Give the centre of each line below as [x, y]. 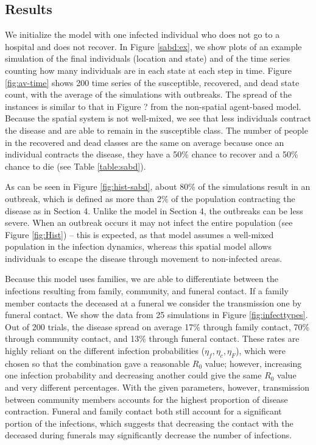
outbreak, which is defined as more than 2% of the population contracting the [150, 198]
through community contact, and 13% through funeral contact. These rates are [152, 338]
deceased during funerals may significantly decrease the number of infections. [149, 435]
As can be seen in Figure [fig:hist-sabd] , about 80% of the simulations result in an [158, 186]
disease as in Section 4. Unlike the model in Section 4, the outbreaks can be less [154, 210]
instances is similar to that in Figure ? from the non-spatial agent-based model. [153, 106]
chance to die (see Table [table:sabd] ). [75, 166]
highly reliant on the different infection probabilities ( [105, 351]
